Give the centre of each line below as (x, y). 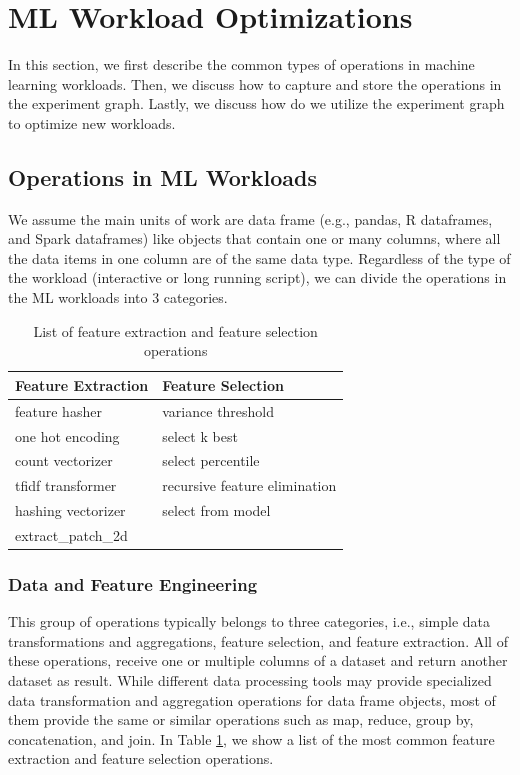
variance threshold (218, 410)
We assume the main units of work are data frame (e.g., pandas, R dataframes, (250, 218)
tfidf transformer (66, 485)
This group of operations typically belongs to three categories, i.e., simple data (249, 621)
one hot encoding (67, 435)
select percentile (211, 460)
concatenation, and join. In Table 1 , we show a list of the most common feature (251, 738)
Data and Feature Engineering (133, 583)
